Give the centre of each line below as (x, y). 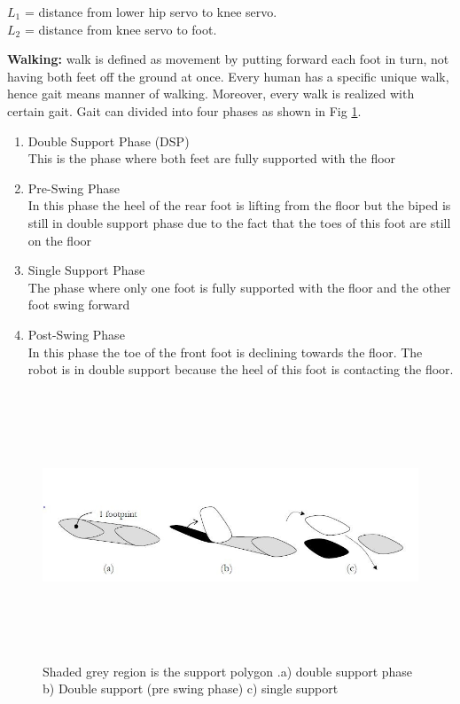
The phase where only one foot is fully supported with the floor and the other (239, 287)
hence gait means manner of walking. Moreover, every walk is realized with (211, 94)
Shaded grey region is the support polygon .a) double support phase (228, 671)
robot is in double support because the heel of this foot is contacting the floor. (241, 369)
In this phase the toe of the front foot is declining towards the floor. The (225, 352)
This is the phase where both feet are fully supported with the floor (212, 158)
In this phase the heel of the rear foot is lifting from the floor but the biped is (239, 205)
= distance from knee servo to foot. (121, 29)
